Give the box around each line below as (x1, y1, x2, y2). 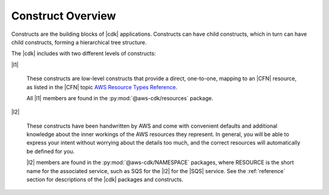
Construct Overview (11, 9, 116, 22)
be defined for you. (26, 148, 75, 155)
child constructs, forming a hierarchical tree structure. (11, 38, 147, 46)
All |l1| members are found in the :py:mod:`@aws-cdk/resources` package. (26, 94, 213, 101)
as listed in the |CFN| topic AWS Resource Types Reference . (26, 83, 178, 91)
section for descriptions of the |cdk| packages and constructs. (26, 176, 183, 183)
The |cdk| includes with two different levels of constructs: (11, 50, 157, 57)
